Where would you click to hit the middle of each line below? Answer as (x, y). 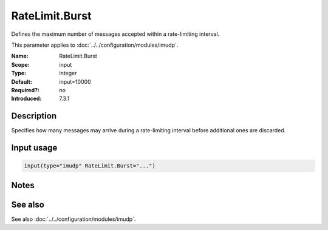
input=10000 (75, 81)
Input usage (34, 148)
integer (68, 73)
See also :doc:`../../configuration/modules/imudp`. (73, 219)
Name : (20, 56)
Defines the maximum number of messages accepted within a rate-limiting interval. (115, 34)
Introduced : (26, 99)
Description (34, 116)
